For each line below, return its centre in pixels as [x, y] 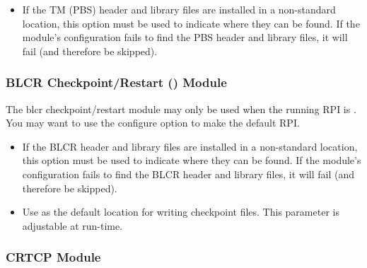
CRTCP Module [53, 257]
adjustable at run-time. [72, 225]
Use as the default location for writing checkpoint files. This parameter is [181, 212]
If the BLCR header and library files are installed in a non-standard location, [190, 146]
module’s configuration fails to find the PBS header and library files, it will [185, 37]
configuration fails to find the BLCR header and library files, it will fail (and [188, 174]
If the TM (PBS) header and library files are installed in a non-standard [179, 9]
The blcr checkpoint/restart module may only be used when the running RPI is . [181, 109]
